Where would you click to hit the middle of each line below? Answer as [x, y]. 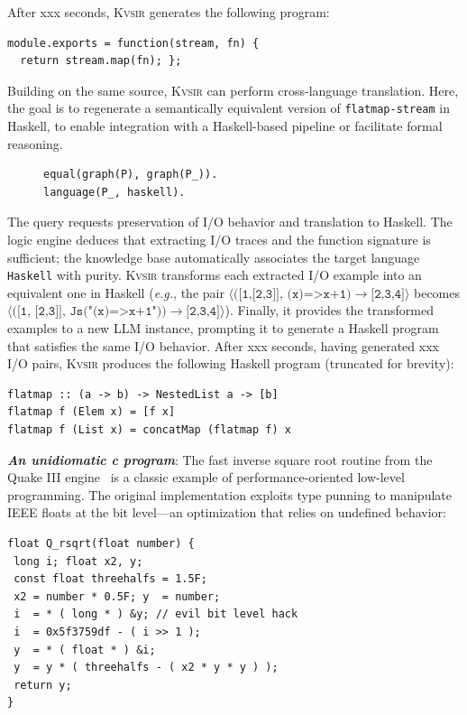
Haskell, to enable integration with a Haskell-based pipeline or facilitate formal [225, 126]
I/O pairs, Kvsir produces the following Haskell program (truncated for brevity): [231, 363]
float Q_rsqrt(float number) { [101, 543]
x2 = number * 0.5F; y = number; [117, 596]
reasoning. [35, 143]
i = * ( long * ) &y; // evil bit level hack [156, 614]
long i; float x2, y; [78, 561]
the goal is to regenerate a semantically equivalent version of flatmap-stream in [229, 108]
